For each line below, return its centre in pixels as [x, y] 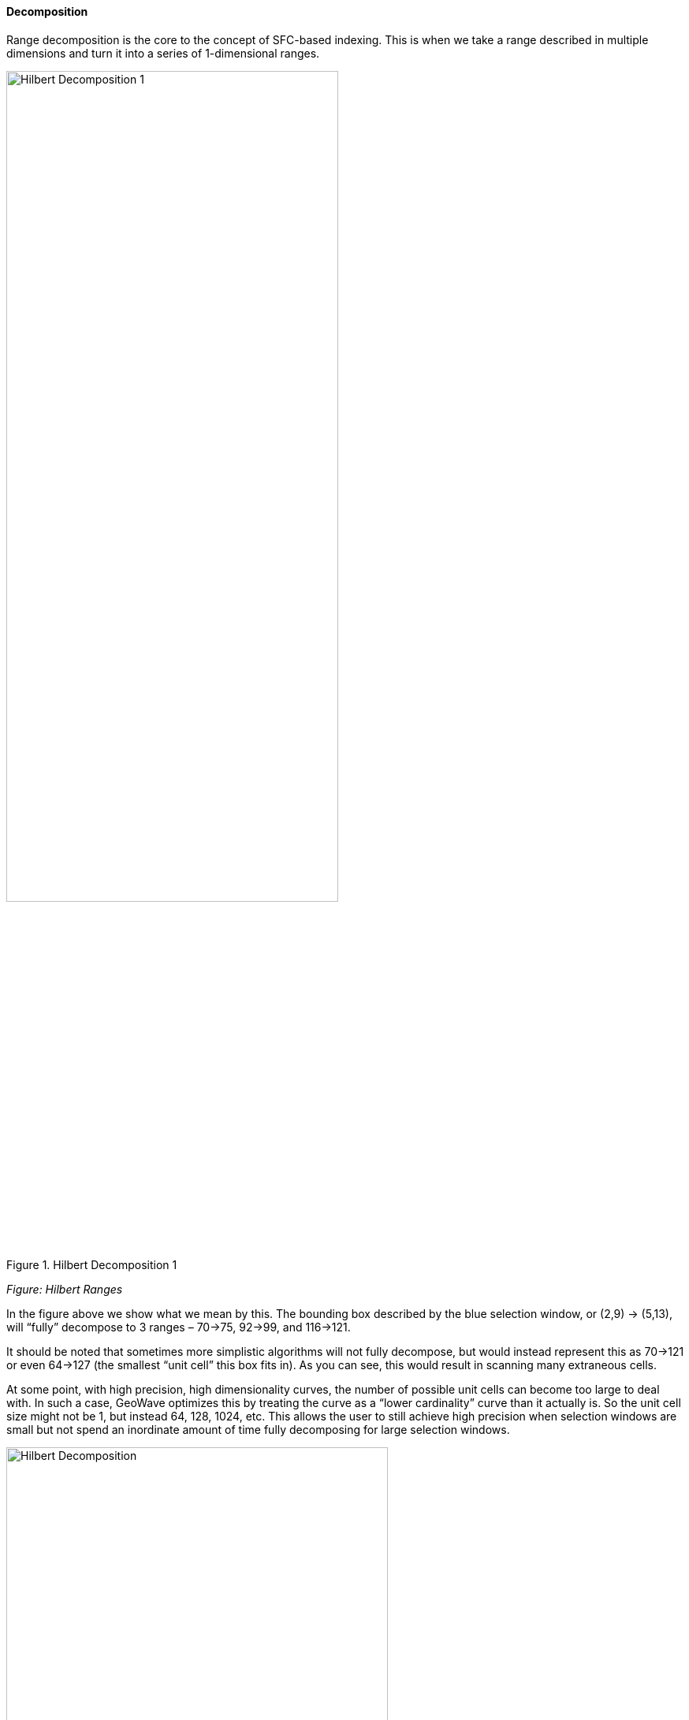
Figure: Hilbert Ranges [65, 1289]
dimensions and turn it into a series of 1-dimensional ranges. [163, 53]
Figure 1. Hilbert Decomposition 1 [92, 1265]
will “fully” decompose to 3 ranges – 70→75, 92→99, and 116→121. [179, 1327]
